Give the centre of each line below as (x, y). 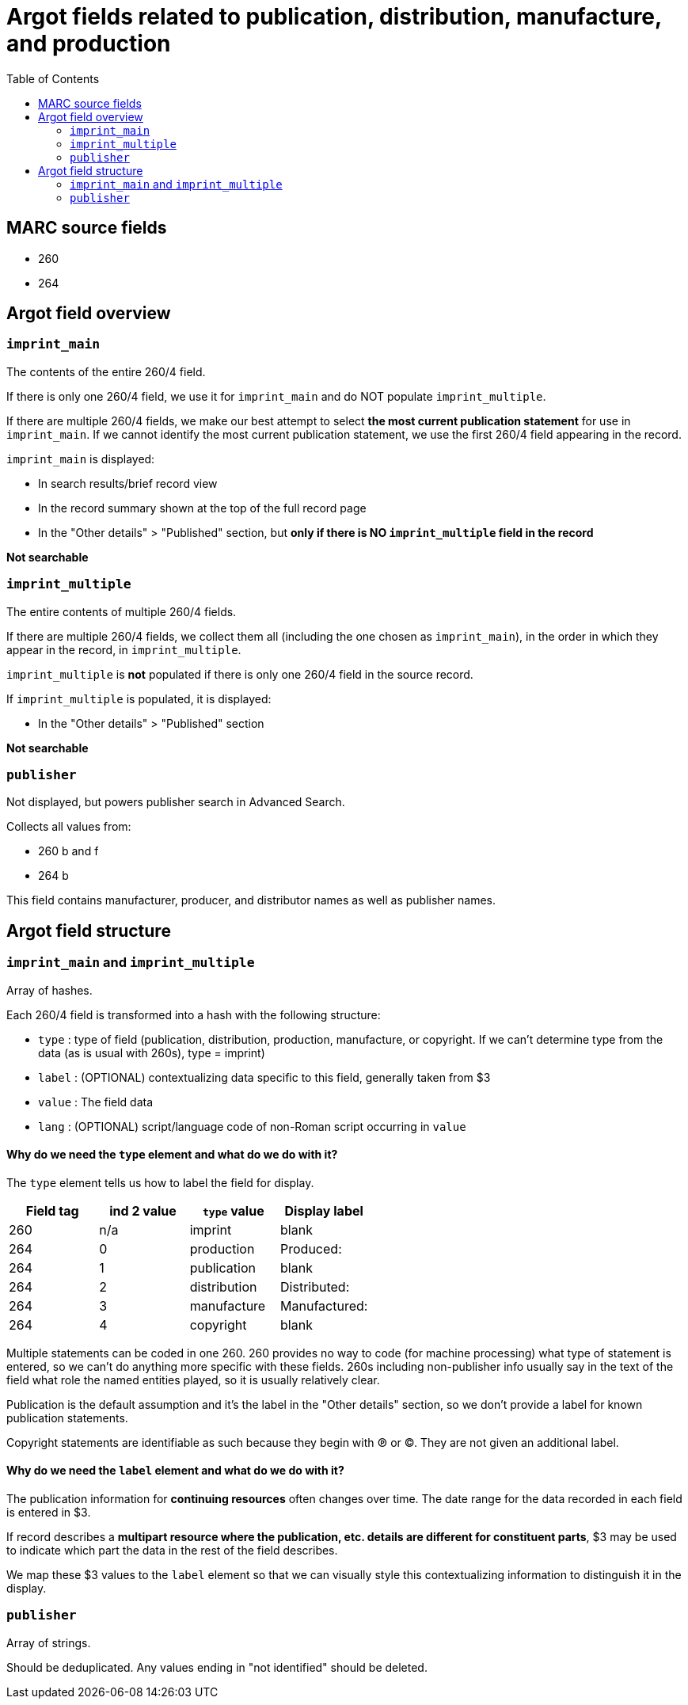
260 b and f (68, 851)
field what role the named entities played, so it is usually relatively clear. (193, 1380)
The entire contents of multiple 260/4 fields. (122, 611)
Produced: (311, 1248)
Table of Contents (53, 78)
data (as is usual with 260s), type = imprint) (152, 1052)
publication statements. (67, 1418)
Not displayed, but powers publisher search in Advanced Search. (176, 802)
